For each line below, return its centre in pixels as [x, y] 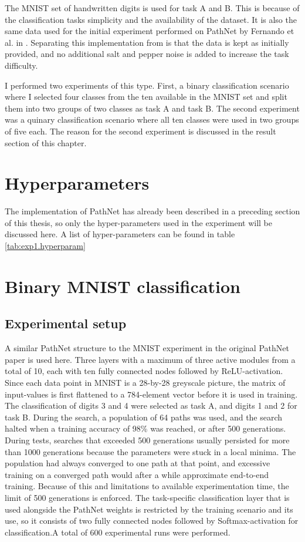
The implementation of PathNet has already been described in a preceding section [152, 211]
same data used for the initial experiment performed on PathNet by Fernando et [150, 31]
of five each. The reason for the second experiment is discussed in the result [140, 131]
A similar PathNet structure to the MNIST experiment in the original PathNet [147, 348]
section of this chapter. [46, 142]
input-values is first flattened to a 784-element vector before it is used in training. [151, 394]
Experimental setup [66, 323]
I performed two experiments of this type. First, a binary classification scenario [147, 85]
